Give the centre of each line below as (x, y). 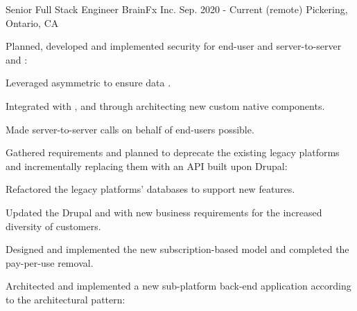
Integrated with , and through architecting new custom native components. (165, 105)
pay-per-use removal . (50, 262)
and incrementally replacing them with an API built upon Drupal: (147, 166)
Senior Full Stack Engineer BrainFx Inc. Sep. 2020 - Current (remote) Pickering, (177, 9)
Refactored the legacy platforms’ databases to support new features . (150, 189)
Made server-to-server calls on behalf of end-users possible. (130, 129)
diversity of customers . (53, 226)
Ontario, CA (32, 22)
